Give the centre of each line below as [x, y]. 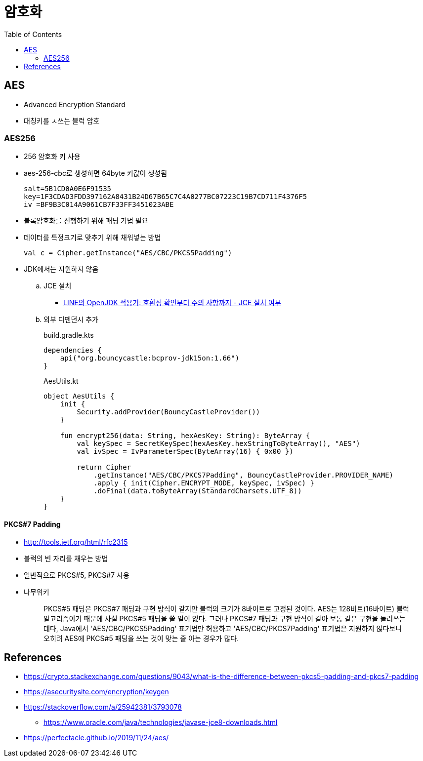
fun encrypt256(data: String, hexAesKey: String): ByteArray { [185, 436]
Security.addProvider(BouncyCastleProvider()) [169, 412]
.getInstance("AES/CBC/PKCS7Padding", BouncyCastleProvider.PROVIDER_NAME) [244, 475]
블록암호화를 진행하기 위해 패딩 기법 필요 [86, 221]
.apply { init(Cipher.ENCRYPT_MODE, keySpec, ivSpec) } [204, 483]
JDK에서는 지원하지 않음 [61, 269]
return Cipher [104, 467]
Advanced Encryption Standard [75, 104]
